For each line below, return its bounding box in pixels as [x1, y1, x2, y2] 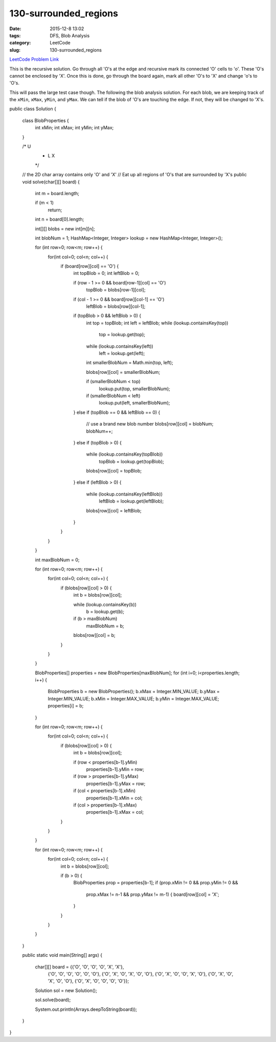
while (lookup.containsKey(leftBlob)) [86, 491, 163, 497]
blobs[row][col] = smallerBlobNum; [86, 369, 160, 375]
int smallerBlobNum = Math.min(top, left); [86, 360, 173, 366]
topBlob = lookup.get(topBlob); [99, 458, 165, 464]
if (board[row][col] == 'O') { [60, 263, 119, 269]
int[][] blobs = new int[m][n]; [35, 225, 96, 232]
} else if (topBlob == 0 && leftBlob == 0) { [73, 409, 160, 415]
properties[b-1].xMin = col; [86, 795, 143, 801]
